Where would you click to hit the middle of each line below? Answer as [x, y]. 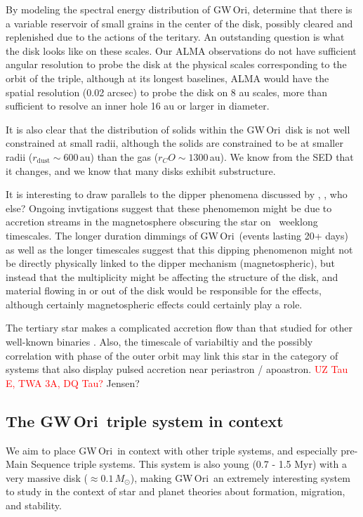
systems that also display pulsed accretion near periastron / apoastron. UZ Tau [177, 369]
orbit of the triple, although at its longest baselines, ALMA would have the [167, 78]
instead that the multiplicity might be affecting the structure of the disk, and [172, 276]
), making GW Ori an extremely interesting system [240, 477]
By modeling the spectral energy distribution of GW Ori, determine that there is [179, 9]
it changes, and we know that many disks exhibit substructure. [141, 170]
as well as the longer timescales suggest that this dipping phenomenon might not [179, 249]
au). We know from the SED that [282, 156]
